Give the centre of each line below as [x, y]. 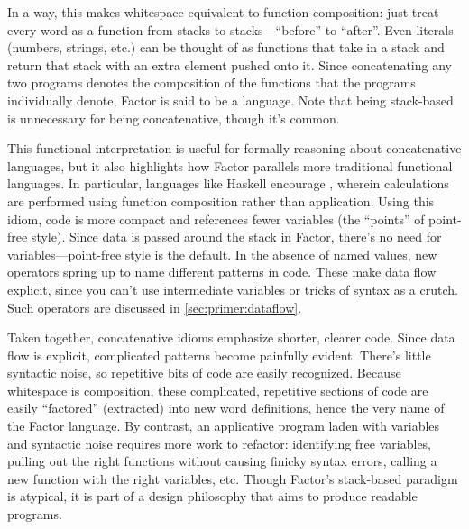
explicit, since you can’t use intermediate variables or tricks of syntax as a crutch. [233, 289]
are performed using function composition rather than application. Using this [221, 201]
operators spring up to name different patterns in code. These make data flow [222, 272]
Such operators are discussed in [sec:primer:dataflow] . [155, 307]
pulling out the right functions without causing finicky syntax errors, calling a [222, 461]
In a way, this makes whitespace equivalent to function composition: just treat [223, 12]
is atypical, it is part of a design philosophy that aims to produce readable [212, 496]
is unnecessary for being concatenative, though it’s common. [174, 118]
